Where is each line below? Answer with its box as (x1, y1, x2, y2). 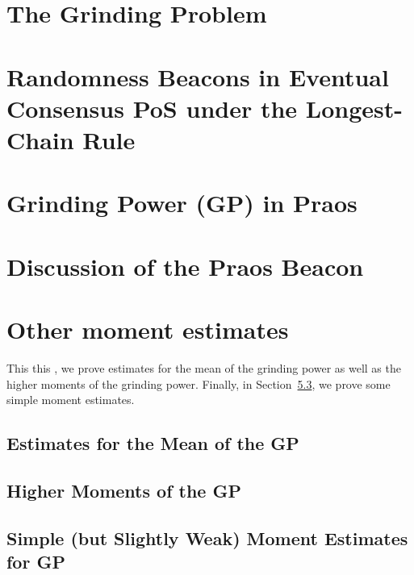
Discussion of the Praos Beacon (6, 249, 364, 282)
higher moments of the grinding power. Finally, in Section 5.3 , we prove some (6, 375, 391, 392)
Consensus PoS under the (6, 91, 298, 124)
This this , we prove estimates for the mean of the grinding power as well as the (6, 360, 401, 376)
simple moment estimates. (6, 391, 135, 408)
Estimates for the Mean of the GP (6, 431, 299, 456)
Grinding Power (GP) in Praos (6, 186, 358, 219)
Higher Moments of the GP (6, 477, 241, 502)
